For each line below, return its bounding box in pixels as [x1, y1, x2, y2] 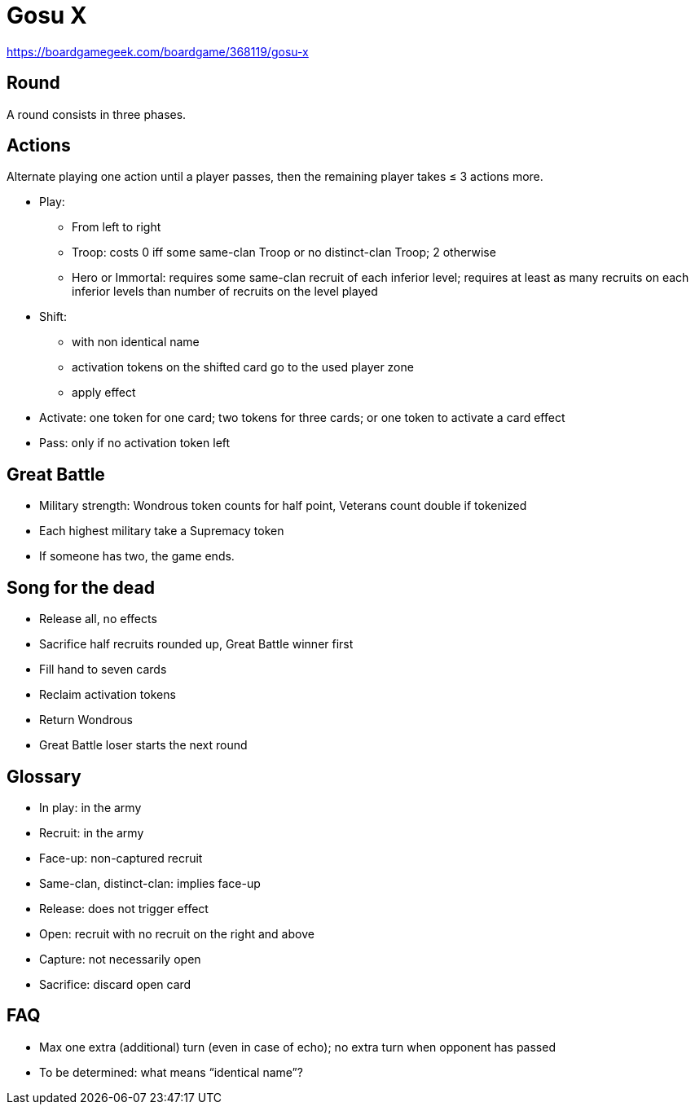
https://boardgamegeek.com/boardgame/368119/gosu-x [7, 44, 309, 59]
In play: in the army [39, 800, 142, 815]
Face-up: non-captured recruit [39, 850, 203, 865]
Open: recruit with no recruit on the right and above [39, 926, 315, 941]
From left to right [72, 220, 161, 235]
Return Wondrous [39, 713, 133, 727]
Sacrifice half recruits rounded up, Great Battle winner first [39, 637, 354, 652]
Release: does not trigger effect [39, 901, 209, 916]
